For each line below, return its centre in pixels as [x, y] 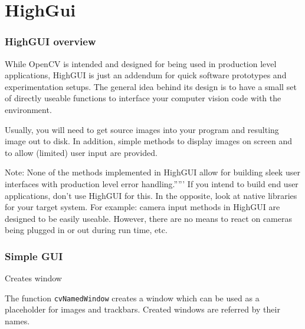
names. [17, 320]
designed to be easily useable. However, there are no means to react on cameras [148, 218]
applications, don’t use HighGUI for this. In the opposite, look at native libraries [151, 195]
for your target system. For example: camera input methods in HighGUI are [142, 207]
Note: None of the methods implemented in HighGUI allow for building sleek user [152, 172]
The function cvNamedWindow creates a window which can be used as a [132, 298]
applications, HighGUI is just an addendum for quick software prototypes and [146, 75]
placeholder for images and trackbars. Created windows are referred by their [142, 309]
